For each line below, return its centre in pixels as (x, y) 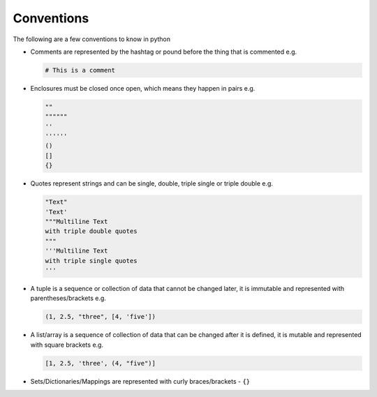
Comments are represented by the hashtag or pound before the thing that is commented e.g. (164, 52)
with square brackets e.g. (67, 345)
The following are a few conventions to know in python (92, 39)
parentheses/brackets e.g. (68, 298)
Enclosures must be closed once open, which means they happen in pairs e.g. (143, 88)
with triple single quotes (91, 261)
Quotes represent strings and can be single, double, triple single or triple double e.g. (152, 183)
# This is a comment (80, 70)
